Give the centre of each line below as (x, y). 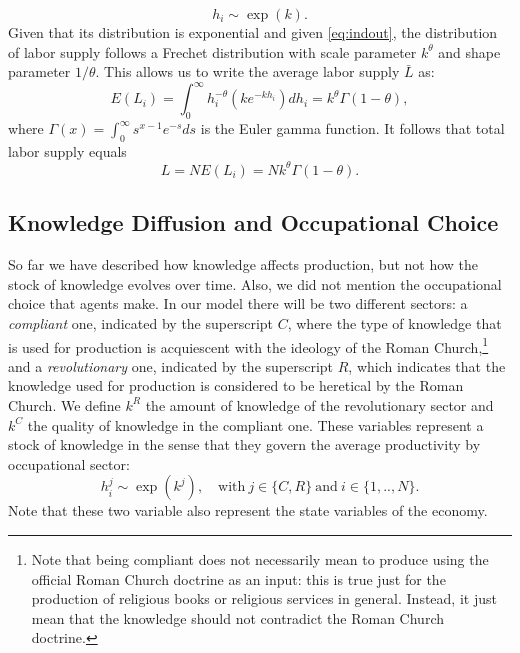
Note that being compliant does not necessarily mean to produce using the (260, 558)
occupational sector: (69, 463)
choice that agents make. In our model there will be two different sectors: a (238, 303)
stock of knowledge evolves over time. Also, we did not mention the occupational (255, 283)
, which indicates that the (427, 365)
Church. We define (64, 404)
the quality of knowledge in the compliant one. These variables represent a (255, 424)
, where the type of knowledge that (394, 322)
